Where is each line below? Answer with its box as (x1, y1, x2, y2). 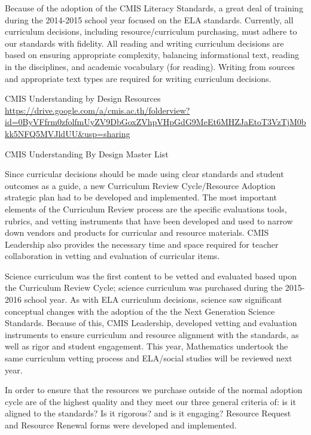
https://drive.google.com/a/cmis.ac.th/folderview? (5, 104, 190, 116)
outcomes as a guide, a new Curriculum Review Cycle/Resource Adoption (5, 179, 276, 191)
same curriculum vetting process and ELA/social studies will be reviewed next (5, 352, 292, 364)
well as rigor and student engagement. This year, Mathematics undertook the (5, 340, 288, 352)
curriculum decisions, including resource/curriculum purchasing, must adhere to (5, 25, 297, 38)
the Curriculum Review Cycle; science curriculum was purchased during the (5, 281, 283, 294)
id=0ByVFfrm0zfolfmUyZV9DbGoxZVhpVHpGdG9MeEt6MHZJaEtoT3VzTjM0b (5, 115, 306, 128)
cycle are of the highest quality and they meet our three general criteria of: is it (5, 395, 296, 407)
